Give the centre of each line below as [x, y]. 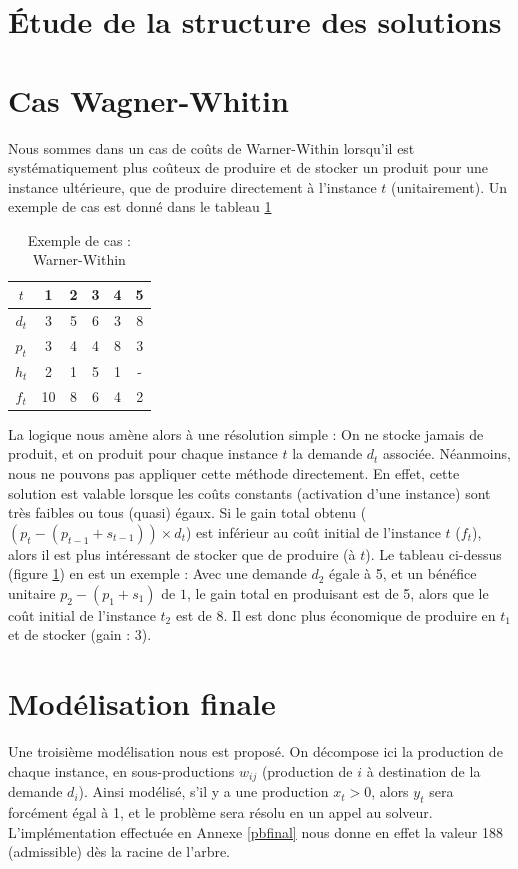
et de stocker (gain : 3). [80, 634]
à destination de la [423, 770]
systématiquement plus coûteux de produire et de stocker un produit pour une [248, 167]
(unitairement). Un [449, 186]
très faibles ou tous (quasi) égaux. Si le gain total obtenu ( [187, 512]
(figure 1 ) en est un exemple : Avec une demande [157, 573]
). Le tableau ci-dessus [433, 553]
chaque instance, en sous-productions [121, 770]
